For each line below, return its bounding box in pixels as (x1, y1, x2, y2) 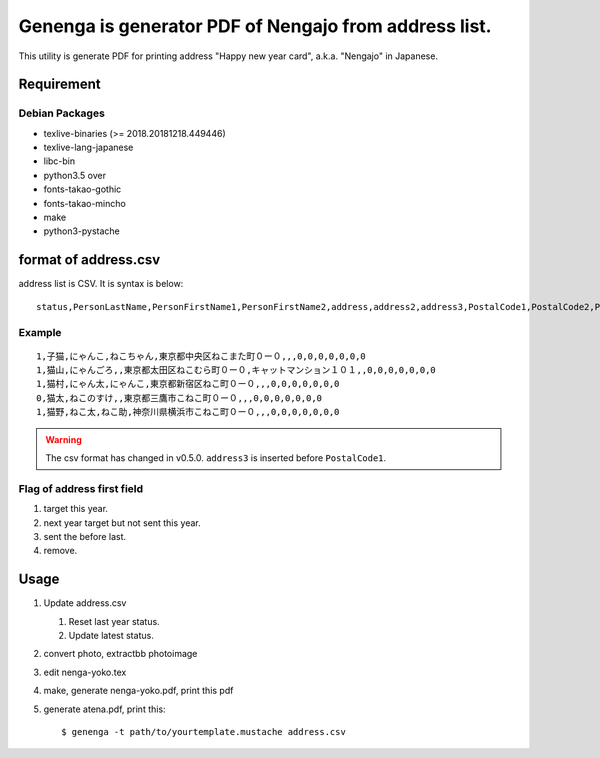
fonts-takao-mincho (43, 197, 127, 209)
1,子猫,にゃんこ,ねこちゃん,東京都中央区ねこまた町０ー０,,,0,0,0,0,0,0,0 (36, 350, 367, 362)
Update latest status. (68, 630, 154, 642)
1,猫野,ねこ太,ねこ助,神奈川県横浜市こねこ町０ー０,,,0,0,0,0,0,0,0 (36, 406, 340, 418)
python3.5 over (43, 169, 107, 181)
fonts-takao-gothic (43, 183, 122, 195)
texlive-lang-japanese (43, 141, 134, 154)
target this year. (43, 503, 109, 515)
